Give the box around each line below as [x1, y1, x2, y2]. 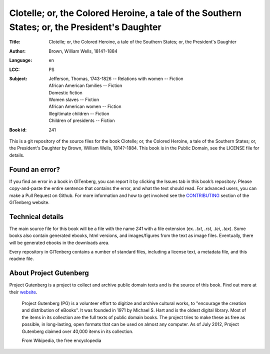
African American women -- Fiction [48, 103, 122, 109]
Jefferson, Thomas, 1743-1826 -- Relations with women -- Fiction [48, 75, 183, 81]
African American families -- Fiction [48, 82, 122, 88]
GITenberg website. [9, 199, 50, 205]
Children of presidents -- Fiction [48, 117, 115, 123]
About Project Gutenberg [9, 269, 89, 277]
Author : [9, 48, 26, 54]
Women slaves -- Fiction [48, 96, 99, 102]
